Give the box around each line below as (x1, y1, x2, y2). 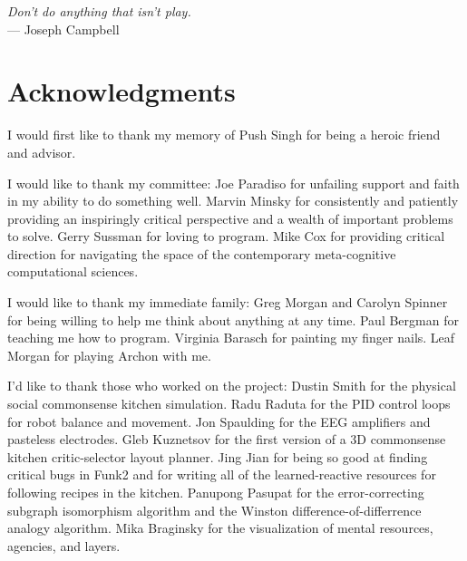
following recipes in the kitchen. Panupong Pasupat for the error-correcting (7, 483, 424, 501)
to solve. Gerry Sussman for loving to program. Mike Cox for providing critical (7, 227, 445, 246)
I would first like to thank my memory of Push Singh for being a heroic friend (7, 125, 441, 144)
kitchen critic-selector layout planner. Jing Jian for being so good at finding (7, 447, 428, 466)
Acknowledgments (7, 73, 236, 110)
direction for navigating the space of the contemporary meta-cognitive (7, 244, 396, 263)
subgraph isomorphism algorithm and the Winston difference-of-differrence (7, 500, 422, 519)
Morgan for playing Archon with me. (7, 345, 211, 364)
